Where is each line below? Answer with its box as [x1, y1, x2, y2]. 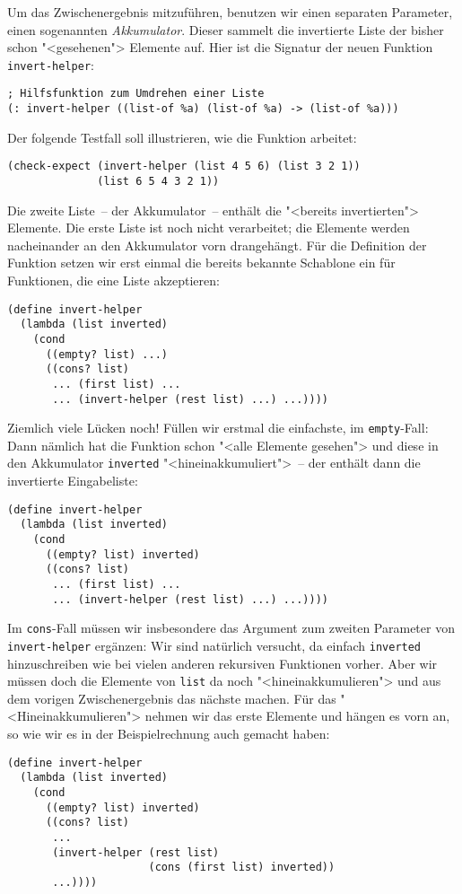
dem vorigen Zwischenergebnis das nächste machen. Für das [7, 688, 336, 707]
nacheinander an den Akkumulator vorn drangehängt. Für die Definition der [7, 235, 427, 254]
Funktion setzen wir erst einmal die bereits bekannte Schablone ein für [7, 253, 396, 272]
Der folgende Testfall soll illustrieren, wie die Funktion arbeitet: [7, 127, 357, 146]
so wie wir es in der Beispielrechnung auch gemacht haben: [7, 724, 330, 743]
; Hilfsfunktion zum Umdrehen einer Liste [7, 87, 265, 101]
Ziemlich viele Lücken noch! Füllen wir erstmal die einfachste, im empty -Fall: [7, 418, 429, 437]
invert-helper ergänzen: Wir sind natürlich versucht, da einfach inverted [7, 635, 422, 654]
